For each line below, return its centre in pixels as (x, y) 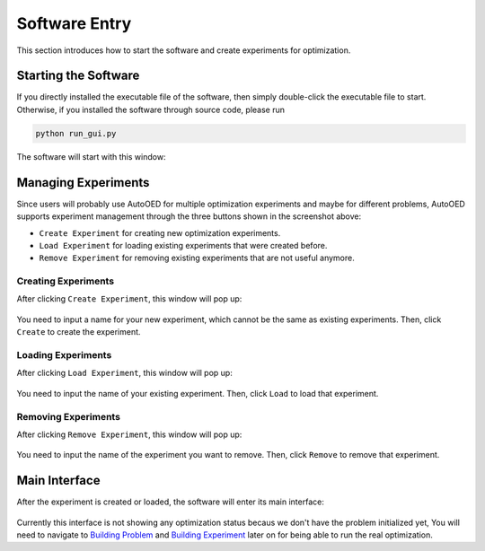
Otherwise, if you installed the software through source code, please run (150, 109)
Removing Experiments (69, 416)
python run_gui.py (76, 133)
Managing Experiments (83, 183)
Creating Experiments (66, 281)
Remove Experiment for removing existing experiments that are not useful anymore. (197, 258)
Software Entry (74, 23)
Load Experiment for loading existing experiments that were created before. (183, 245)
